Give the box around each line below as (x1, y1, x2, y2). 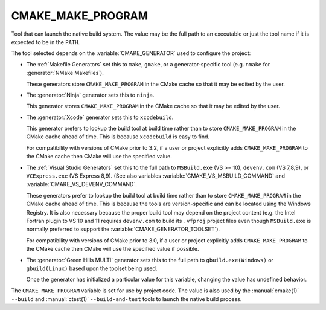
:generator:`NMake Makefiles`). (26, 69, 104, 77)
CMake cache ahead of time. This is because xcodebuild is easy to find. (26, 133, 210, 140)
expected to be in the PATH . (11, 38, 80, 45)
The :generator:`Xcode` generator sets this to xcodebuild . (26, 114, 174, 121)
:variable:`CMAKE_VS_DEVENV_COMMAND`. (26, 181, 137, 188)
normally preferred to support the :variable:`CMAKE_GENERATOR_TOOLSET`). (26, 225, 220, 233)
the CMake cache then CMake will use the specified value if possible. (26, 245, 199, 253)
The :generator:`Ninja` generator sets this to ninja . (26, 91, 155, 98)
